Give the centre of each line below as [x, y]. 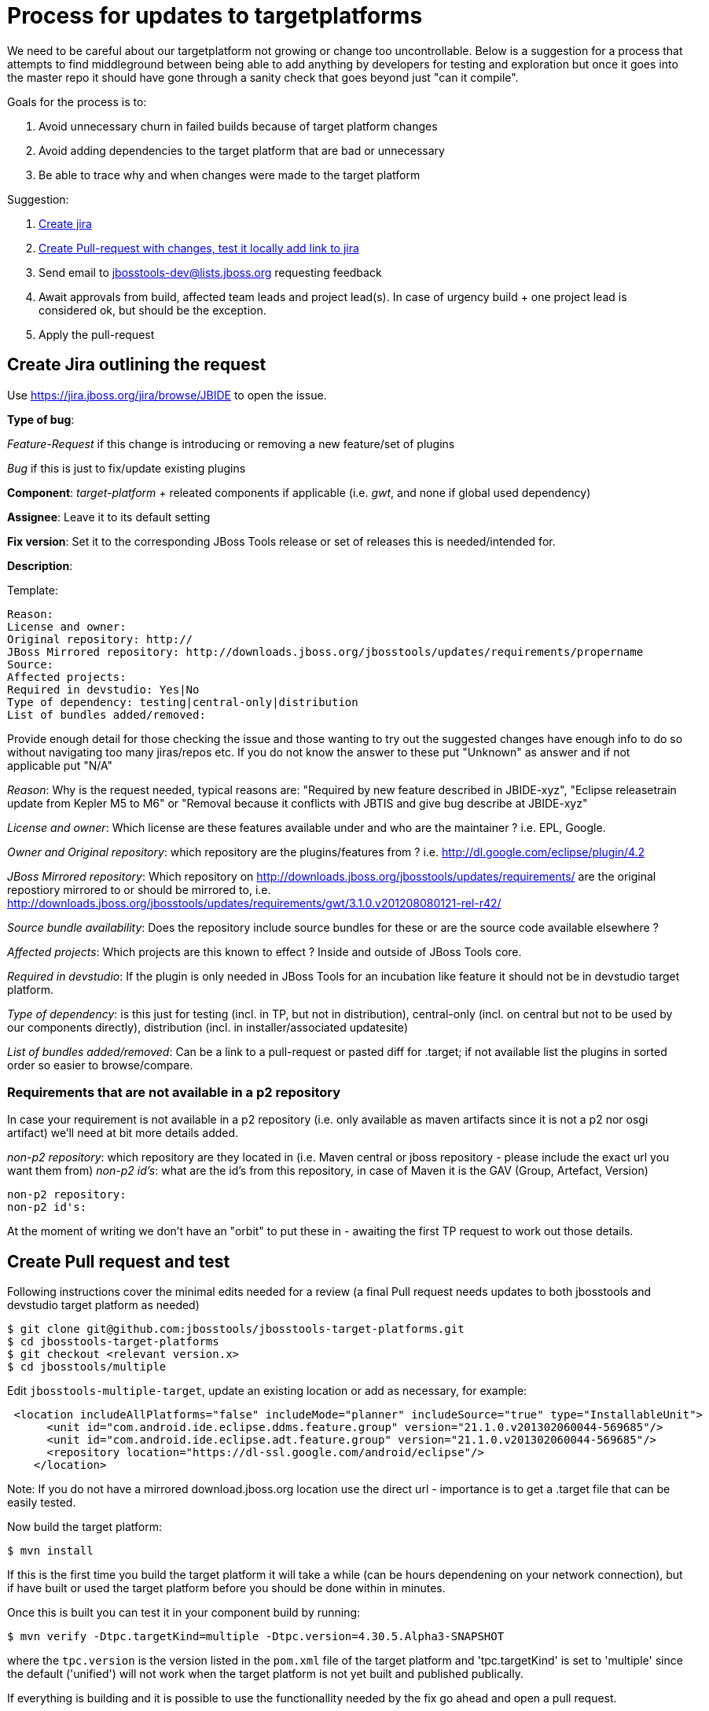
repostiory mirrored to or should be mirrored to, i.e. [139, 889]
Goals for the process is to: [77, 101]
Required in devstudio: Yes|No [103, 689]
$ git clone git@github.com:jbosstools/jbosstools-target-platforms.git [236, 1329]
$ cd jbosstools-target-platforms [113, 1342]
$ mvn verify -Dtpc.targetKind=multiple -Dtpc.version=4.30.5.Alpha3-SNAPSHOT [256, 1637]
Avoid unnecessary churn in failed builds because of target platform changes [238, 126]
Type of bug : [41, 419]
